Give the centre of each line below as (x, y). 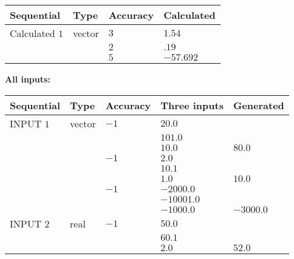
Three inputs (192, 105)
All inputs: (28, 79)
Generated (258, 105)
